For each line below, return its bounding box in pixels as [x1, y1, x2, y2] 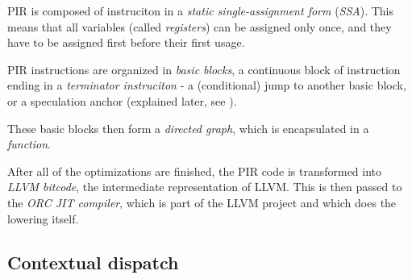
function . [7, 135, 51, 152]
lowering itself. [7, 210, 79, 227]
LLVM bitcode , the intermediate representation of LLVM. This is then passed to [7, 178, 402, 195]
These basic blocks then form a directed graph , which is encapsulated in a [7, 119, 369, 136]
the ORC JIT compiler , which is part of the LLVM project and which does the [7, 194, 397, 210]
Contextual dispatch [7, 249, 179, 274]
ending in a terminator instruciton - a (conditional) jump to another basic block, [7, 77, 406, 94]
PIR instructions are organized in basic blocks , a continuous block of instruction [7, 60, 401, 77]
